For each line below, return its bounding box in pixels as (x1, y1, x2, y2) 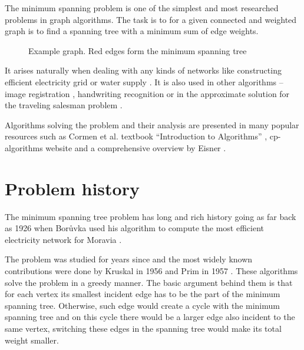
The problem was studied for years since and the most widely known (5, 253, 253, 265)
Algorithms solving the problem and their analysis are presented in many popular (5, 118, 299, 131)
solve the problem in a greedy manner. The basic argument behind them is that (5, 276, 293, 288)
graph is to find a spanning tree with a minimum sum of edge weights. (5, 25, 259, 37)
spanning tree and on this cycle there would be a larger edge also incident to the (5, 311, 295, 323)
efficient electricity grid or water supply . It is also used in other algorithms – (5, 75, 283, 88)
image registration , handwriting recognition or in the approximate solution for (5, 87, 290, 99)
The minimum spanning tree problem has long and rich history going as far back (5, 210, 296, 222)
